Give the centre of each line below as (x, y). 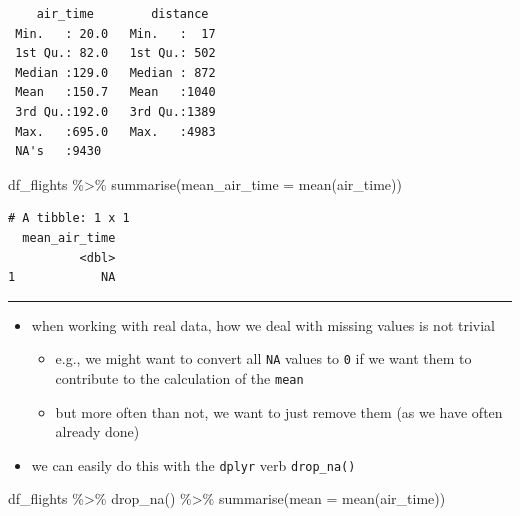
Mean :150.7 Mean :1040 (115, 92)
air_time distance (122, 14)
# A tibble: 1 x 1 (69, 218)
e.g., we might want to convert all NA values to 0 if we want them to (263, 358)
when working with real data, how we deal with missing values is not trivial (263, 324)
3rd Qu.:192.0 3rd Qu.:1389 (115, 111)
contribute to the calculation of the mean (179, 377)
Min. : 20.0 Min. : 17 (115, 33)
